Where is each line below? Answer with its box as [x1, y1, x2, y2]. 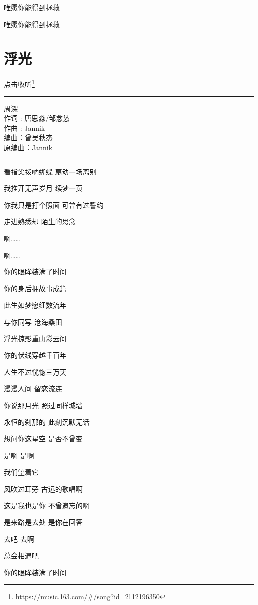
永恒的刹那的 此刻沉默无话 [4, 417, 90, 427]
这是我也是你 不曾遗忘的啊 [4, 500, 90, 511]
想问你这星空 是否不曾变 [4, 433, 83, 444]
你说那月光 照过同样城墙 [4, 400, 83, 410]
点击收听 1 [4, 78, 35, 89]
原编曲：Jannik [4, 142, 53, 152]
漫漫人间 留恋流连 [4, 383, 62, 394]
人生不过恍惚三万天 [4, 366, 66, 377]
